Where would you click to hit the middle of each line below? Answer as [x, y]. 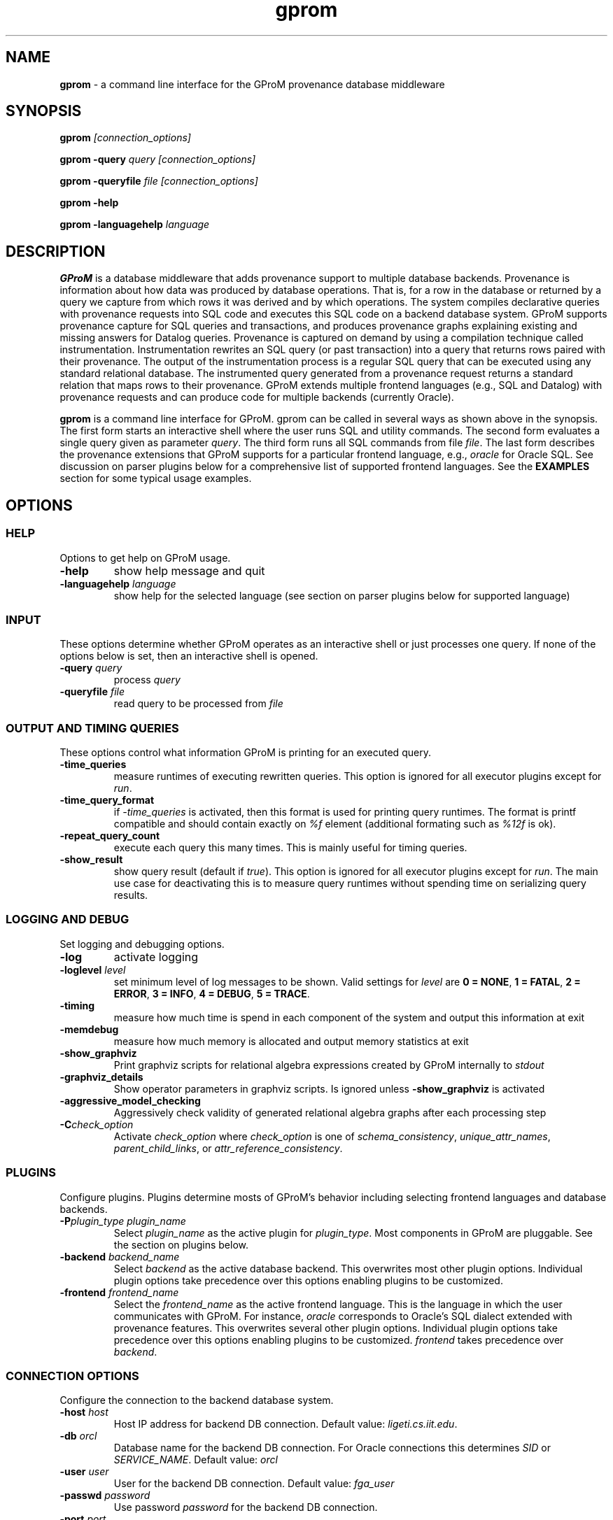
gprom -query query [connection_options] [158, 159]
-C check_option [97, 1124]
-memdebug [89, 1029]
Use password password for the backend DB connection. [246, 1507]
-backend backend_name [120, 1256]
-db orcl [78, 1436]
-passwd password [105, 1496]
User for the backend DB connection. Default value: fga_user [254, 1484]
